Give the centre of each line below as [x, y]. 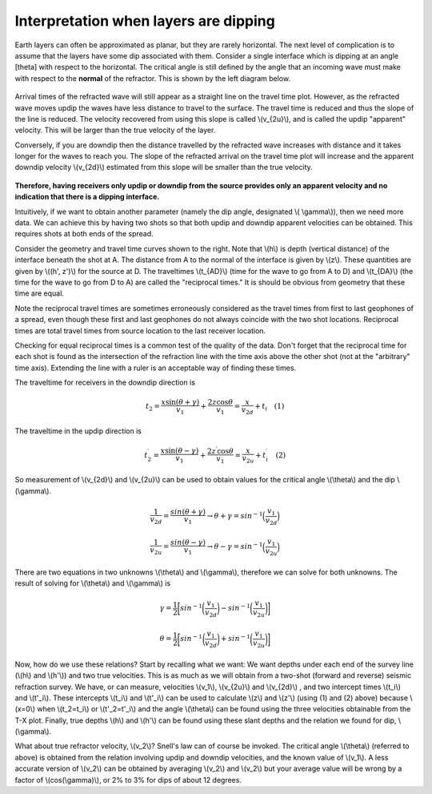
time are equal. [39, 293]
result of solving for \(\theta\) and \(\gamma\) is [93, 583]
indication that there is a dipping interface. [87, 197]
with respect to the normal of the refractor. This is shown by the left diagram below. [153, 78]
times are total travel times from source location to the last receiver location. [140, 330]
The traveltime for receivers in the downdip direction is [105, 383]
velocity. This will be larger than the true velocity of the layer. [115, 130]
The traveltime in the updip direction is [78, 431]
